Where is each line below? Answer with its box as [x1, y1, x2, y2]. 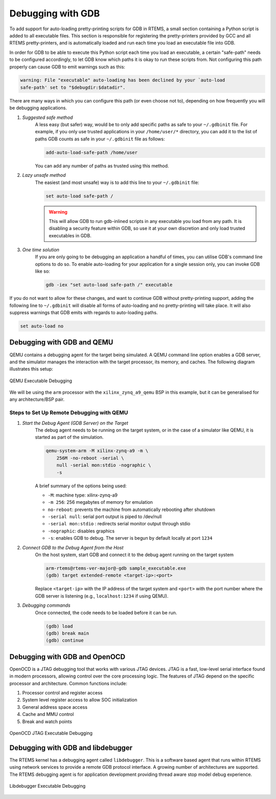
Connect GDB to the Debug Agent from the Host [22, 544, 124, 550]
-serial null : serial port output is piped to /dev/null [48, 514, 162, 520]
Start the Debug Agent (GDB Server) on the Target [22, 420, 129, 426]
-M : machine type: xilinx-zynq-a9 [48, 492, 118, 498]
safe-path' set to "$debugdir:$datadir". [20, 85, 126, 90]
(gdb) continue [45, 638, 84, 643]
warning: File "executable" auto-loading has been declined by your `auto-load [20, 77, 225, 83]
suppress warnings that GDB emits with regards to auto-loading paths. [9, 310, 158, 316]
